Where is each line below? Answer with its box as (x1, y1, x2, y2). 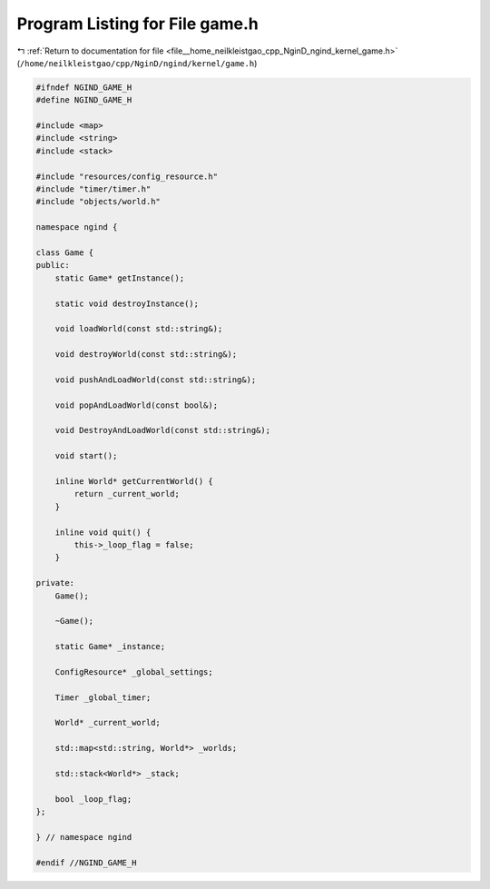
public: (35, 260, 70, 271)
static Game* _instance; (54, 641, 166, 652)
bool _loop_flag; (54, 794, 132, 804)
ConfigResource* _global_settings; (54, 667, 213, 677)
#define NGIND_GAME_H (35, 95, 132, 105)
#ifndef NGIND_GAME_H (35, 82, 132, 93)
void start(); (54, 450, 118, 461)
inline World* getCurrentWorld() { (54, 477, 213, 487)
